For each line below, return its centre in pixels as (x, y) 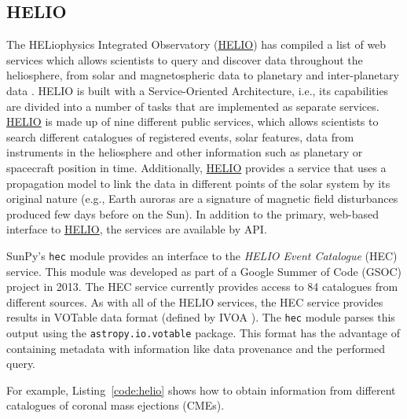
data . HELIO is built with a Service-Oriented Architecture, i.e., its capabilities (198, 90)
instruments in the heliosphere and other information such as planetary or (185, 152)
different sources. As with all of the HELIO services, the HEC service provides (195, 301)
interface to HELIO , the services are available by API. (137, 229)
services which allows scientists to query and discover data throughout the (185, 59)
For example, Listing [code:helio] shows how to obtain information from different (201, 390)
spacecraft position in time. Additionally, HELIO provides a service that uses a (196, 167)
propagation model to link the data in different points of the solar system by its (198, 183)
